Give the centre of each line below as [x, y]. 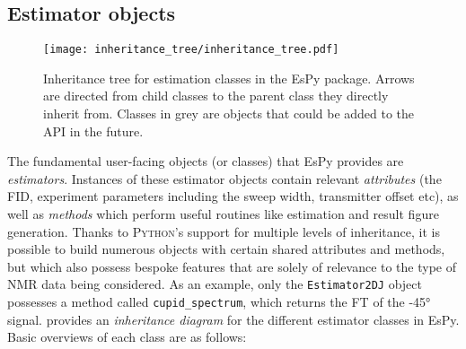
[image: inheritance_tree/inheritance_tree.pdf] [191, 50]
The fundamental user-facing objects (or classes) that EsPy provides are [206, 161]
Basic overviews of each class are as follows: [127, 337]
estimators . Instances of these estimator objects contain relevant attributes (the [224, 178]
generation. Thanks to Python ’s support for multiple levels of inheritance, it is [224, 231]
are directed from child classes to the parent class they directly [216, 96]
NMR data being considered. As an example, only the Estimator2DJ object [215, 284]
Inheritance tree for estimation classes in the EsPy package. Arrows [229, 78]
